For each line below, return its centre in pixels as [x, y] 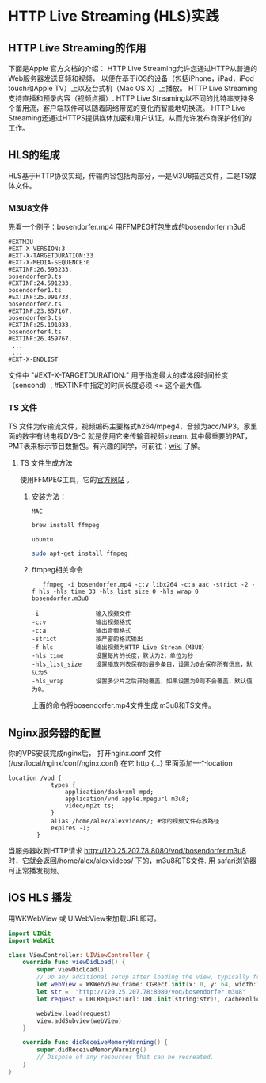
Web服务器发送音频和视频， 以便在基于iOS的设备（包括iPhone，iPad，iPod [131, 78]
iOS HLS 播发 [40, 898]
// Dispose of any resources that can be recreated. [125, 1058]
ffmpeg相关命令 [57, 570]
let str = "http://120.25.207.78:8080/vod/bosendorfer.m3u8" [141, 992]
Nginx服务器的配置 [55, 733]
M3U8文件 [28, 208]
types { [63, 785]
